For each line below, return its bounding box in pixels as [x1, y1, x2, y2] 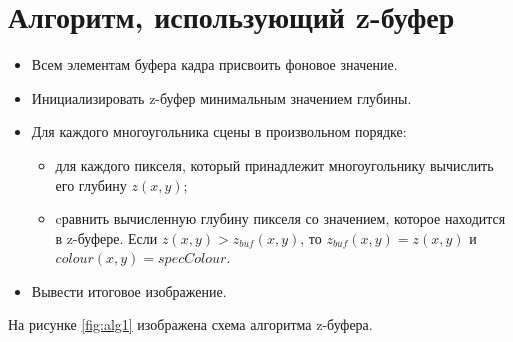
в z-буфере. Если [55, 227, 158, 248]
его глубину [55, 174, 127, 195]
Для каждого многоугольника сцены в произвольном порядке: [31, 121, 407, 142]
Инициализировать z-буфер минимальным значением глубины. [31, 87, 412, 108]
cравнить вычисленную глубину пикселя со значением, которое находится [55, 208, 506, 229]
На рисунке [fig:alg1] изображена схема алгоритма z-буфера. [8, 314, 373, 335]
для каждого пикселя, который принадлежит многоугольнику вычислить [55, 154, 494, 175]
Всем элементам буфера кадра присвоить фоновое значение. [31, 54, 398, 75]
